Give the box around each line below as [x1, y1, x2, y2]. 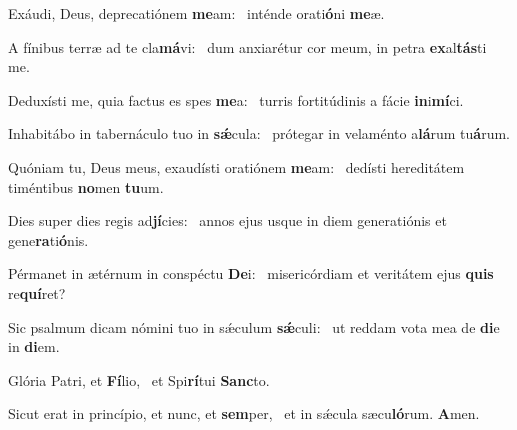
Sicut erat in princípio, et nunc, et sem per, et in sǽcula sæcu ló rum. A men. [8, 403, 480, 424]
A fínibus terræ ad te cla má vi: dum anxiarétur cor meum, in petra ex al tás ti [8, 36, 487, 57]
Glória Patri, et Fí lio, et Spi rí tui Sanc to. [8, 369, 270, 390]
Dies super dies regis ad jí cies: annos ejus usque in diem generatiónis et [8, 210, 447, 231]
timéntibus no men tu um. [8, 176, 164, 197]
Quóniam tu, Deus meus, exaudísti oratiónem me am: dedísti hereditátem [8, 156, 465, 177]
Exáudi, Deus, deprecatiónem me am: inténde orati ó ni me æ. [8, 3, 385, 23]
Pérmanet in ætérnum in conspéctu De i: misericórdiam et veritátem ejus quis [8, 263, 494, 284]
